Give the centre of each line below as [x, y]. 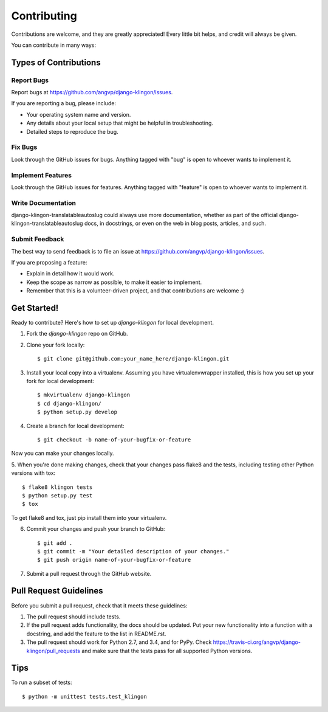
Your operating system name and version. [79, 114]
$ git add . [55, 543]
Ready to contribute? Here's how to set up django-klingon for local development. [112, 323]
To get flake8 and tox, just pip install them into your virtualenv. [89, 517]
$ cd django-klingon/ [69, 403]
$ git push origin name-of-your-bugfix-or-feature [114, 560]
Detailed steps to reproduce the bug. [72, 131]
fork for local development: [60, 381]
